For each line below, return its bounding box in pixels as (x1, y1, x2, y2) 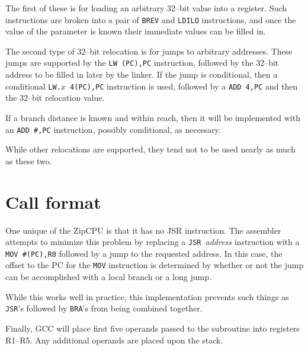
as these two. (5, 154, 52, 167)
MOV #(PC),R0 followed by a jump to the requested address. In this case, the (5, 247, 283, 259)
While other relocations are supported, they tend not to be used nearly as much (5, 143, 296, 155)
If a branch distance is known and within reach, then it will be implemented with (5, 111, 301, 123)
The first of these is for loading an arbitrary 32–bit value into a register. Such (5, 2, 287, 14)
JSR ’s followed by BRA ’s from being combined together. (5, 302, 203, 314)
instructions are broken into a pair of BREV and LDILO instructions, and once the (5, 13, 296, 26)
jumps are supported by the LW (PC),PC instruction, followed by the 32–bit (5, 56, 279, 69)
